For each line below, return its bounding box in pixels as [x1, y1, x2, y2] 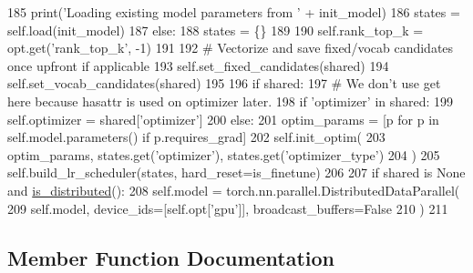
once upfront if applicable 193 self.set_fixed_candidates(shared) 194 [7, 56, 389, 75]
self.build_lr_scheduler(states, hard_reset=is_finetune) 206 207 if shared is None [7, 163, 466, 182]
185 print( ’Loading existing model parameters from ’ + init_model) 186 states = [7, 3, 460, 21]
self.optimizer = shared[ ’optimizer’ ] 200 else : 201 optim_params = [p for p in [7, 109, 439, 128]
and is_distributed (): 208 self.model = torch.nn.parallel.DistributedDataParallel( [7, 180, 460, 199]
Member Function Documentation [7, 243, 335, 271]
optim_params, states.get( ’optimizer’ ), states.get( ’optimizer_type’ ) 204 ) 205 [7, 145, 440, 164]
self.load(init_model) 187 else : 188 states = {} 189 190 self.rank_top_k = [7, 20, 424, 39]
